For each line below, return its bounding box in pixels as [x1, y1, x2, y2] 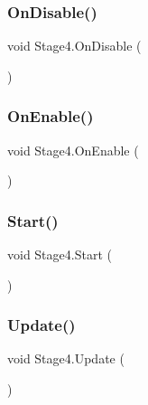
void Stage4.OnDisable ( [7, 36, 142, 55]
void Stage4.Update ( [7, 349, 125, 368]
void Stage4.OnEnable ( [7, 140, 139, 159]
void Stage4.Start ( [7, 245, 112, 264]
